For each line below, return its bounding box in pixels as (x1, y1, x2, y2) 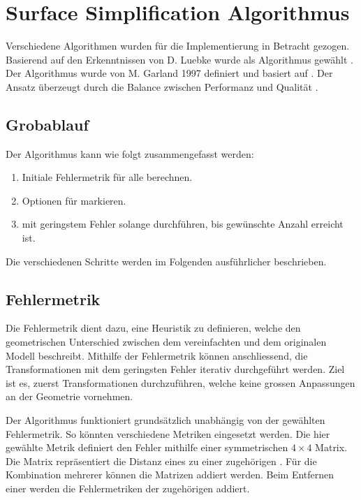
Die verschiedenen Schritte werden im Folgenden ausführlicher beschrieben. (6, 253, 327, 268)
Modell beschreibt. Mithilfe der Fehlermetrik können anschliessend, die (6, 348, 308, 362)
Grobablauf (6, 113, 89, 135)
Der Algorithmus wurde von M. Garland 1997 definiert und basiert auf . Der (6, 66, 333, 80)
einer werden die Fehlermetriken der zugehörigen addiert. (6, 481, 250, 495)
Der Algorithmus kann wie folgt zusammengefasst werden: (6, 146, 254, 161)
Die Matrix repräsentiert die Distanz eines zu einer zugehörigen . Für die (6, 453, 317, 468)
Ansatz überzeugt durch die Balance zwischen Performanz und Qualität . (6, 79, 318, 94)
